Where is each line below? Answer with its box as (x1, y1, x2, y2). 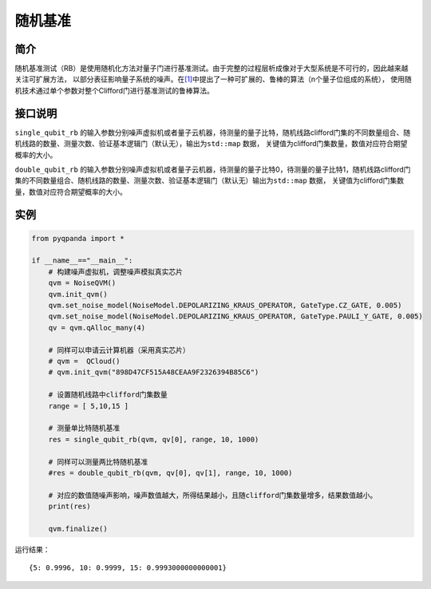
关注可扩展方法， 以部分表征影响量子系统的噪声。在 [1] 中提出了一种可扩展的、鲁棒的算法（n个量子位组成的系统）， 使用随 (14, 74, 413, 84)
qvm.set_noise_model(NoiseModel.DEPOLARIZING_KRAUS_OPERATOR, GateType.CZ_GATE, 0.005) (48, 301, 402, 310)
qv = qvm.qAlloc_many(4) (48, 323, 146, 332)
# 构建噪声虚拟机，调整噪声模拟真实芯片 (48, 267, 184, 276)
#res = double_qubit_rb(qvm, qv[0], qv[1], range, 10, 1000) (48, 468, 293, 477)
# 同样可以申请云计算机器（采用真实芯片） (48, 346, 191, 354)
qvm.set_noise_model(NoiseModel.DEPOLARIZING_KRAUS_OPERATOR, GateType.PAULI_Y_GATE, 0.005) (48, 312, 423, 321)
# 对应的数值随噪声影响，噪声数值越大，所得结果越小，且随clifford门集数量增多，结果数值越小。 (48, 491, 378, 500)
